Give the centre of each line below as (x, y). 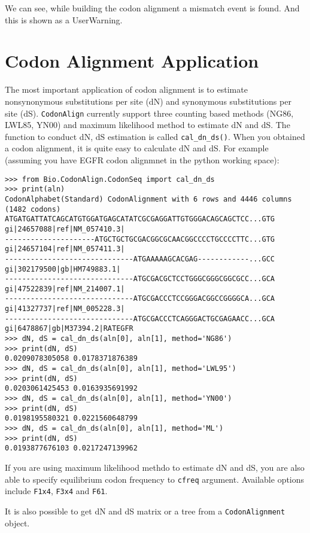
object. (17, 523)
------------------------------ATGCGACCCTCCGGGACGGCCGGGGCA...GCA (140, 299)
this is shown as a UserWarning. (64, 19)
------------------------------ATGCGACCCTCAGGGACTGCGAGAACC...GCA (140, 319)
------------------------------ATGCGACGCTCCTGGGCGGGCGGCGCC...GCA (140, 279)
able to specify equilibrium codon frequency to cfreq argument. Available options (155, 479)
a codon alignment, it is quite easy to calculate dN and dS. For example (137, 148)
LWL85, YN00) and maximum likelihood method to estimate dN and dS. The (148, 125)
